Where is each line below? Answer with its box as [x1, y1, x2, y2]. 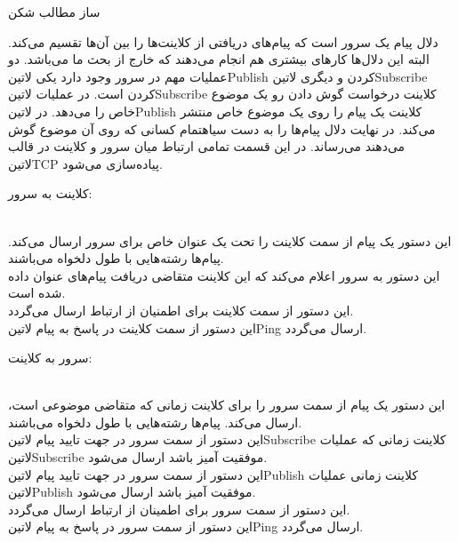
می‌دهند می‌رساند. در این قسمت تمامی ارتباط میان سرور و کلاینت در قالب [8, 137, 406, 155]
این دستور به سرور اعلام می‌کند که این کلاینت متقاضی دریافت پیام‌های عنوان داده [8, 266, 440, 284]
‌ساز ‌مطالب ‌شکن [8, 3, 100, 20]
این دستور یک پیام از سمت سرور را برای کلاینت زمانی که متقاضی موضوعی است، [8, 395, 446, 414]
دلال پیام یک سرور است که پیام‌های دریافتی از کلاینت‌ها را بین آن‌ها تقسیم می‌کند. [8, 32, 438, 51]
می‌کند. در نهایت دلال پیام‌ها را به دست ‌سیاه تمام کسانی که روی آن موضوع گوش [8, 119, 436, 138]
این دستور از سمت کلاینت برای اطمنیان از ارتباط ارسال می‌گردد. [8, 300, 354, 319]
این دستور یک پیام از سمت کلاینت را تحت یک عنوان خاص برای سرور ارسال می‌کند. [8, 231, 452, 250]
